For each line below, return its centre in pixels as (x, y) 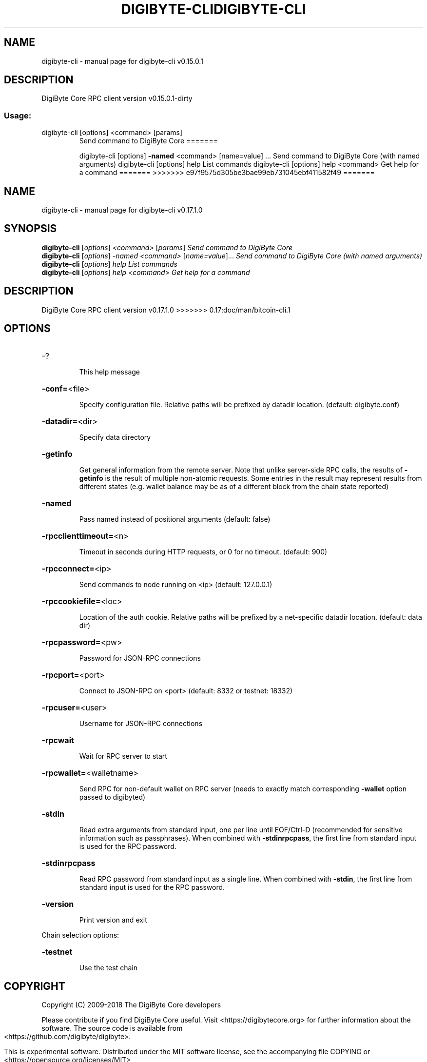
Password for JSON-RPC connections (140, 658)
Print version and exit (113, 920)
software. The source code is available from (112, 1028)
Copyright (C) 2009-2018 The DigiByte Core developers (131, 1005)
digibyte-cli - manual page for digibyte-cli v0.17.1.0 (122, 210)
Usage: (18, 115)
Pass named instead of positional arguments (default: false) (175, 519)
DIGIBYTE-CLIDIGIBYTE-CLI (213, 9)
